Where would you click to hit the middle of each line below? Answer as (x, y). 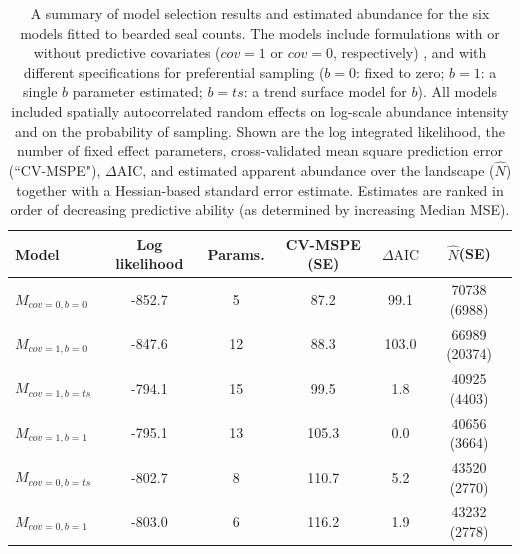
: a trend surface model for (325, 91)
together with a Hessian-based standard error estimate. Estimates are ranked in (260, 189)
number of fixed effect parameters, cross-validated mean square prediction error (260, 150)
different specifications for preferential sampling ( (174, 71)
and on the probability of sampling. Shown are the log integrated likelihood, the (260, 130)
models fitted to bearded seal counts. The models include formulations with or (260, 32)
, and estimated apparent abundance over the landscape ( (318, 169)
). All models (457, 91)
